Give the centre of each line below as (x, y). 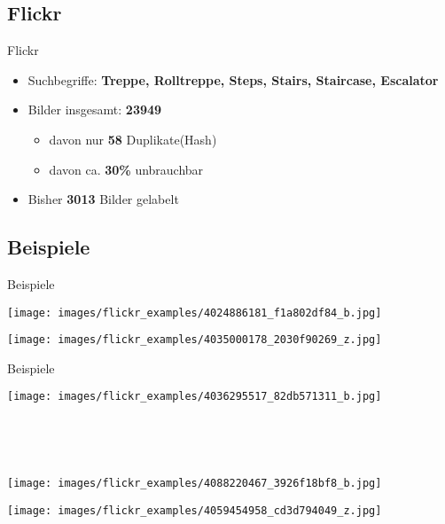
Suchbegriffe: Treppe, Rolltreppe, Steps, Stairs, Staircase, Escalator (233, 79)
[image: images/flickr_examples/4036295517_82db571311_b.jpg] (195, 397)
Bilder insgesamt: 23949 (95, 109)
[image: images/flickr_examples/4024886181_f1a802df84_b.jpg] (195, 313)
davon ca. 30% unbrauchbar (126, 169)
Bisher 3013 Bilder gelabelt (103, 199)
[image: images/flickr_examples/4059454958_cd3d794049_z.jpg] (195, 510)
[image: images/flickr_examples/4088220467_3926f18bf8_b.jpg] (195, 484)
